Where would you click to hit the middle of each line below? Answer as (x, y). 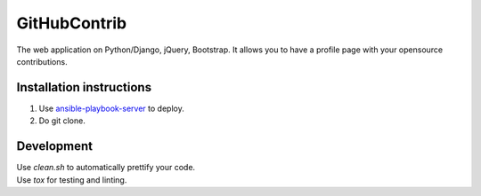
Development (55, 146)
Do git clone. (62, 121)
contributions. (42, 61)
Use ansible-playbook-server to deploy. (111, 108)
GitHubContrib (72, 23)
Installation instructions (84, 87)
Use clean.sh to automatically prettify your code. (106, 168)
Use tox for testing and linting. (72, 180)
